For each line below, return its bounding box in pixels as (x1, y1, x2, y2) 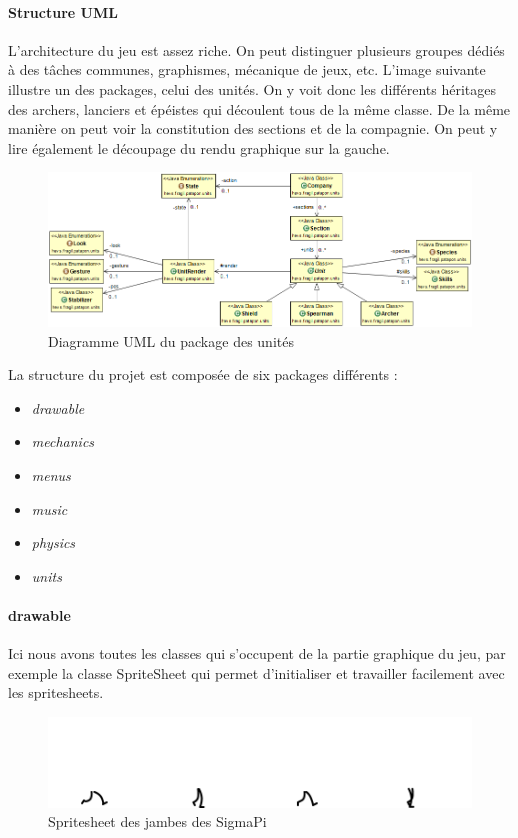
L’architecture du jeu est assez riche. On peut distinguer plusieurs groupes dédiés (8, 39, 505, 60)
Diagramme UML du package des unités (48, 330, 294, 351)
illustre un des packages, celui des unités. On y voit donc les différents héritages (8, 78, 496, 99)
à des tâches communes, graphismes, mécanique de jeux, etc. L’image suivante (8, 59, 486, 80)
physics (31, 532, 76, 553)
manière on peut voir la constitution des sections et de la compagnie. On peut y (8, 118, 498, 139)
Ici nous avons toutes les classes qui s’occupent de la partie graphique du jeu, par (8, 643, 506, 664)
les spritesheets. (8, 682, 104, 703)
